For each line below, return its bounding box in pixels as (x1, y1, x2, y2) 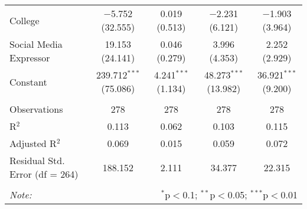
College (9, 13, 40, 27)
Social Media (9, 37, 63, 51)
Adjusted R (9, 136, 57, 150)
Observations (9, 102, 63, 116)
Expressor (9, 51, 50, 64)
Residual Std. (9, 154, 65, 167)
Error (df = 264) (9, 167, 79, 181)
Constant (9, 74, 47, 89)
